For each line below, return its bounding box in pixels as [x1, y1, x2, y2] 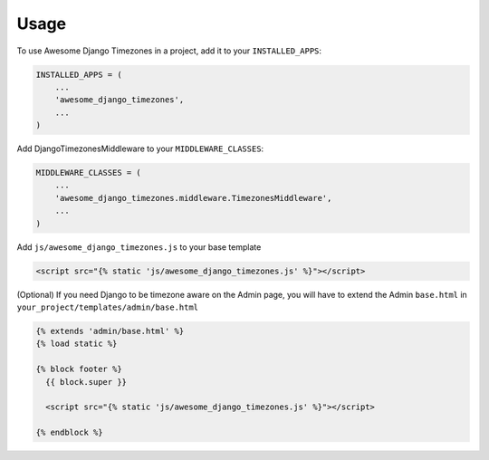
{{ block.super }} [45, 377, 127, 387]
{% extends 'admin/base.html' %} [35, 326, 185, 336]
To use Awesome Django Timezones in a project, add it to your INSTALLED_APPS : [16, 45, 321, 56]
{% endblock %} [35, 427, 103, 438]
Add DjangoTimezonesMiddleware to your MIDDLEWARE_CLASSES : [16, 143, 264, 154]
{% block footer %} [35, 364, 122, 375]
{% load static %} [35, 339, 118, 349]
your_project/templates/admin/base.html [16, 302, 199, 312]
